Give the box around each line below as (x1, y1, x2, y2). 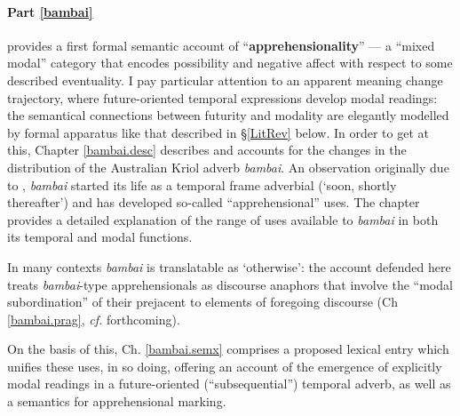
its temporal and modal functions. (7, 228, 193, 246)
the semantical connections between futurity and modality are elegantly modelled (7, 106, 449, 124)
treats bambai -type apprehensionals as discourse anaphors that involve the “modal (7, 275, 453, 293)
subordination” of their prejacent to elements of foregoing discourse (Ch (7, 292, 398, 311)
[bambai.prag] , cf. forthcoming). (7, 309, 180, 328)
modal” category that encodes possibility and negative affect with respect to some (7, 53, 453, 72)
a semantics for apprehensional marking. (7, 392, 226, 411)
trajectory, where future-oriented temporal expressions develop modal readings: (7, 88, 438, 107)
